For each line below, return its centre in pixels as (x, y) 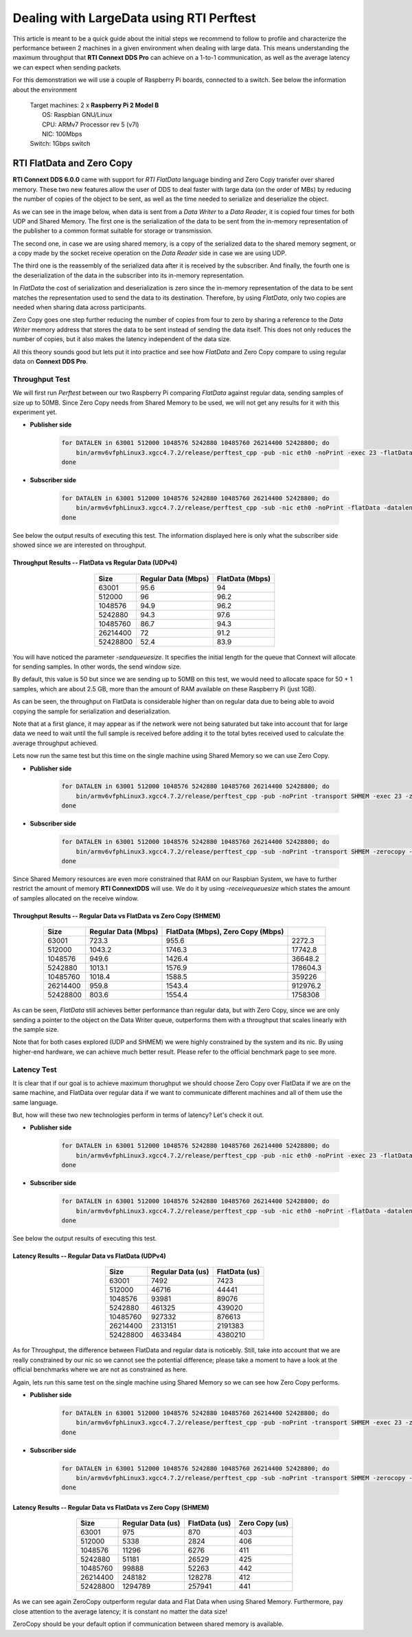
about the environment (45, 89)
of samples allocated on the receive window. (76, 898)
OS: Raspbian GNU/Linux (77, 115)
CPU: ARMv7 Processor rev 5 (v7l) (91, 124)
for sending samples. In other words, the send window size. (97, 666)
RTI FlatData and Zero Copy (73, 163)
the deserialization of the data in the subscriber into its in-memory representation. (129, 275)
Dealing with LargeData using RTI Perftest (135, 18)
